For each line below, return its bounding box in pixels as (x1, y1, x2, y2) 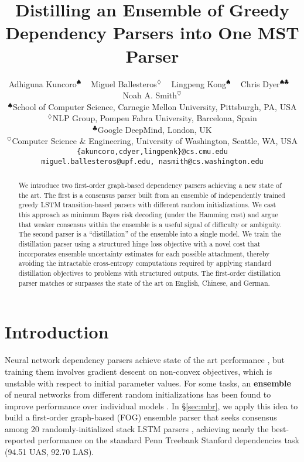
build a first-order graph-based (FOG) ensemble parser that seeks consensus (5, 411, 277, 423)
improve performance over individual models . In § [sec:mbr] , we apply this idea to (5, 399, 298, 412)
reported (5, 434, 35, 446)
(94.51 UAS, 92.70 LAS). (5, 446, 94, 458)
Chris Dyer (240, 77, 280, 90)
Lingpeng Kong (171, 77, 227, 90)
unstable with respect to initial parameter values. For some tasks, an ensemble (5, 377, 291, 389)
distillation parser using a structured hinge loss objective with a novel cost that (18, 239, 261, 249)
